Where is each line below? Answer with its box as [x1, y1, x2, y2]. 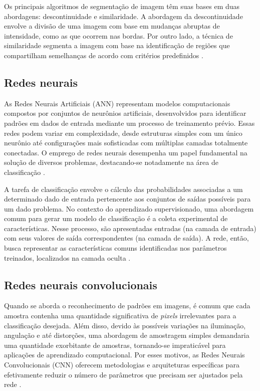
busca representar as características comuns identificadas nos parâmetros [4, 243, 227, 253]
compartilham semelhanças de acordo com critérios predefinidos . [4, 50, 203, 60]
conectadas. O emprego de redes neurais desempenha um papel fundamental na [4, 147, 247, 157]
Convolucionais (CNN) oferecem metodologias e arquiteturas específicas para [4, 359, 239, 370]
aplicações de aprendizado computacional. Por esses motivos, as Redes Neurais [4, 349, 245, 360]
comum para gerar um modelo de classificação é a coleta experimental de [4, 213, 228, 224]
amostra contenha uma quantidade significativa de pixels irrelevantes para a [4, 310, 236, 321]
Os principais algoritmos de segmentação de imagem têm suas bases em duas [4, 1, 240, 11]
